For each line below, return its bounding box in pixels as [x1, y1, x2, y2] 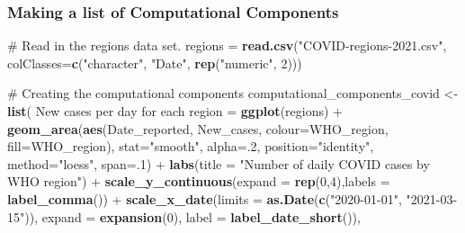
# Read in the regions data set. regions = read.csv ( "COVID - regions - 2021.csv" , [7, 36, 447, 55]
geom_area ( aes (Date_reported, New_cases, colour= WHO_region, [7, 119, 389, 138]
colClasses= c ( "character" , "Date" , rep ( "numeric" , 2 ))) [7, 53, 302, 72]
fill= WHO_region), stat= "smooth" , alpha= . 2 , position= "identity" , [7, 137, 374, 156]
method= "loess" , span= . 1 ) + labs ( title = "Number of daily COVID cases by [7, 154, 430, 173]
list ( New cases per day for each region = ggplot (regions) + [7, 102, 343, 120]
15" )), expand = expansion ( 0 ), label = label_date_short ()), [7, 207, 361, 226]
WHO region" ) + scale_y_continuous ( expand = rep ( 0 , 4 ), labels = [7, 172, 390, 191]
